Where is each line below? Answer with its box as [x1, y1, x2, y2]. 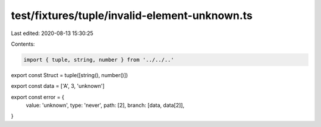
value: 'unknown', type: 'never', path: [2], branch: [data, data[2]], [26, 101, 184, 109]
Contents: [11, 40, 35, 47]
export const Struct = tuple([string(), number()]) [11, 71, 128, 78]
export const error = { [11, 93, 65, 100]
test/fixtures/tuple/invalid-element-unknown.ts [11, 9, 253, 22]
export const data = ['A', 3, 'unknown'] [11, 82, 105, 90]
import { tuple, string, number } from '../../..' [23, 56, 175, 63]
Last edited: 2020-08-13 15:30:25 [11, 30, 93, 37]
